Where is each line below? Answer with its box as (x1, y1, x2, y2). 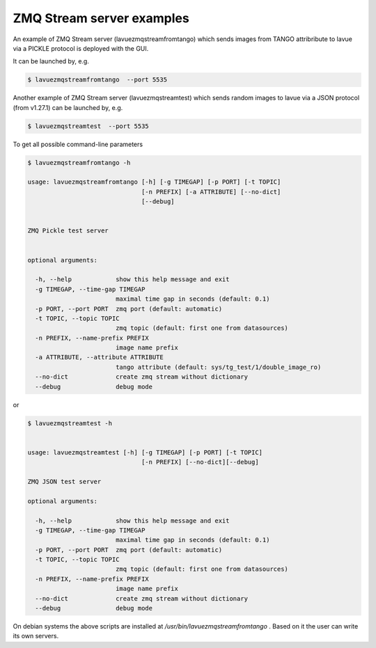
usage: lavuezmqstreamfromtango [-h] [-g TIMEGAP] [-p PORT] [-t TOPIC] (27, 178, 281, 186)
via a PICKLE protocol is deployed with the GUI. (13, 44, 149, 52)
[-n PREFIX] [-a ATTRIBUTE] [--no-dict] (141, 188, 281, 196)
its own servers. (13, 632, 59, 640)
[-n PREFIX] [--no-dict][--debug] (141, 458, 259, 466)
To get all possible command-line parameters (13, 140, 143, 148)
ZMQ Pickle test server (27, 227, 109, 235)
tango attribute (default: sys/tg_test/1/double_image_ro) (115, 363, 322, 371)
